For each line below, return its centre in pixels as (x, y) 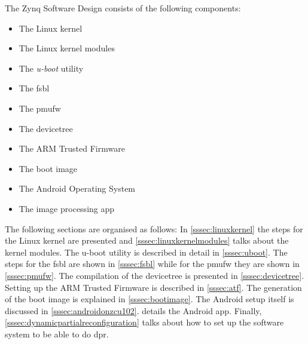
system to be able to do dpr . (57, 334)
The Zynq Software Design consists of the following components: (123, 8)
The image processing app (67, 208)
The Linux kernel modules (67, 48)
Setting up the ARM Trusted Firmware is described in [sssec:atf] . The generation (153, 287)
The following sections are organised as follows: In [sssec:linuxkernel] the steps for (154, 228)
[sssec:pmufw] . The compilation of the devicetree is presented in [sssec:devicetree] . (155, 275)
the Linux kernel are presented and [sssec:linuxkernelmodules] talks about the (147, 240)
